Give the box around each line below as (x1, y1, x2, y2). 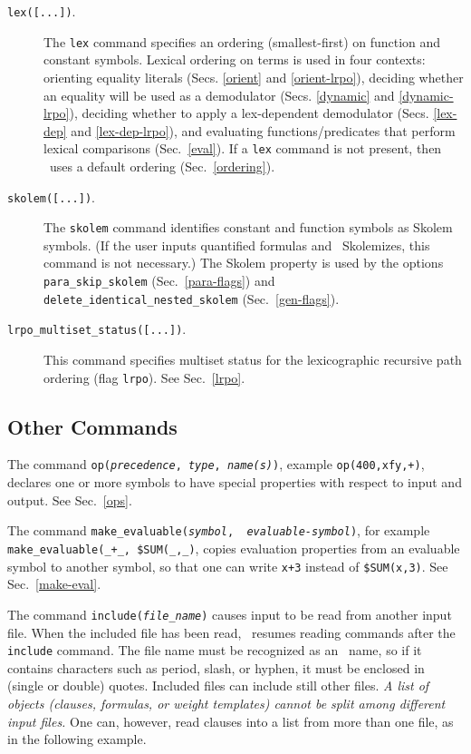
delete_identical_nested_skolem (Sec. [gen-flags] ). (43, 289, 340, 308)
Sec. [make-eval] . (7, 574, 101, 593)
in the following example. (7, 730, 147, 749)
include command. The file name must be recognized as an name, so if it (7, 641, 422, 660)
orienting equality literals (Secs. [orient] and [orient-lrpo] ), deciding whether (43, 67, 464, 86)
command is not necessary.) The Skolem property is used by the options (43, 253, 444, 272)
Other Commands (7, 412, 178, 440)
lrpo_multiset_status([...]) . (7, 319, 187, 338)
